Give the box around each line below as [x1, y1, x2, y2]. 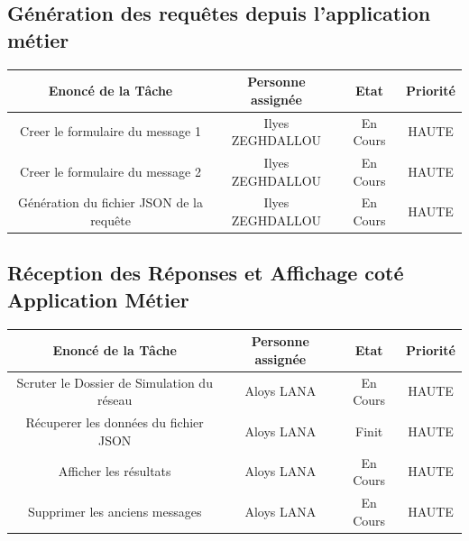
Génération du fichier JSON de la [18, 193, 203, 212]
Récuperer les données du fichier [25, 413, 204, 432]
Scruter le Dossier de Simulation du [16, 372, 213, 391]
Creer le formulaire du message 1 [20, 122, 201, 141]
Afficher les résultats [58, 462, 171, 481]
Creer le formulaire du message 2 [20, 161, 201, 180]
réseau [97, 390, 133, 409]
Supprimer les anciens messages [27, 501, 202, 520]
